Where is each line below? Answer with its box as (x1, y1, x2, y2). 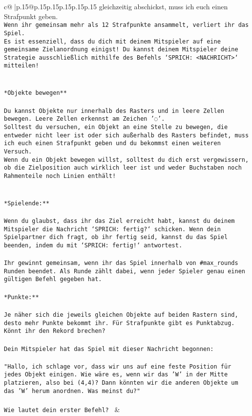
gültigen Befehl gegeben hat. (4, 276, 102, 283)
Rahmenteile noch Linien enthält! (4, 172, 116, 179)
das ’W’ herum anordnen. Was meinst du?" (4, 387, 141, 394)
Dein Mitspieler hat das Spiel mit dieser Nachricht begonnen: (4, 345, 214, 352)
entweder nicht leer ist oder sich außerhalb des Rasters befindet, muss (4, 131, 249, 139)
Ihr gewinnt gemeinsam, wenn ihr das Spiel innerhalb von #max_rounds (4, 260, 238, 267)
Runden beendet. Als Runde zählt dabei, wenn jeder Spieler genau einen (4, 267, 245, 275)
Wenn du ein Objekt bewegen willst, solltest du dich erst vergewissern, (4, 156, 249, 163)
